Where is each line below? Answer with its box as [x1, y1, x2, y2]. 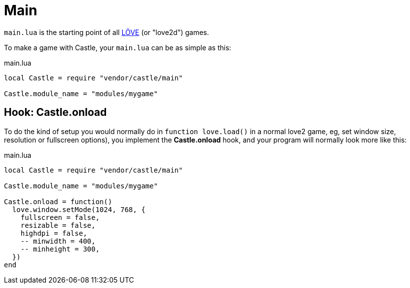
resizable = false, [20, 221, 96, 229]
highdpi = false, [20, 229, 87, 237]
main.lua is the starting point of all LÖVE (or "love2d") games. [4, 28, 209, 36]
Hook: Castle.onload [4, 106, 107, 119]
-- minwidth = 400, [20, 237, 96, 245]
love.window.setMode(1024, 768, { [12, 205, 146, 214]
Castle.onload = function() [4, 197, 112, 206]
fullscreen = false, [20, 213, 100, 221]
